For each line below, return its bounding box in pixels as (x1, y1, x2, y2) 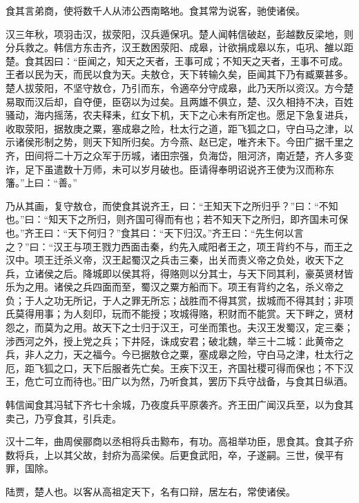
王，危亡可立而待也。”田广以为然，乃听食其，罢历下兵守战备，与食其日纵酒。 (6, 374, 353, 388)
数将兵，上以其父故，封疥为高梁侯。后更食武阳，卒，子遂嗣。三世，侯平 (6, 447, 334, 462)
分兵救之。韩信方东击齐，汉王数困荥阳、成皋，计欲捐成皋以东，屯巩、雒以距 (6, 40, 353, 55)
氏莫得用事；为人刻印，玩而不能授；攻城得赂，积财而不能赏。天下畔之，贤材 (6, 306, 353, 321)
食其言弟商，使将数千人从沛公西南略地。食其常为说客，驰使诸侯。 (6, 3, 305, 17)
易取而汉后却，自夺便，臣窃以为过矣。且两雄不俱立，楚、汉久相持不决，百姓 (6, 94, 353, 108)
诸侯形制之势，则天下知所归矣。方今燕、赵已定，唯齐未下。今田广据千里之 (14, 135, 353, 149)
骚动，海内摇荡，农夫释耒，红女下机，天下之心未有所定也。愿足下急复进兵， (6, 108, 353, 122)
